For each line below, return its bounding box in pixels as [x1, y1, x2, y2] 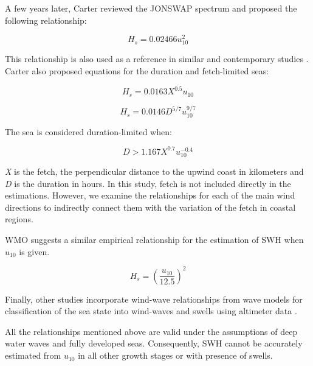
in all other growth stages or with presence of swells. [78, 349, 273, 362]
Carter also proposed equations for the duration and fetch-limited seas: [5, 65, 269, 77]
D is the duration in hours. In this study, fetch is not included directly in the [5, 177, 291, 189]
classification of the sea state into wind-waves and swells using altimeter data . [5, 304, 297, 317]
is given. [19, 245, 50, 258]
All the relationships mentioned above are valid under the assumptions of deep [5, 325, 298, 337]
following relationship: [5, 13, 87, 26]
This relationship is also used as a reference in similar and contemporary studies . [5, 52, 309, 65]
